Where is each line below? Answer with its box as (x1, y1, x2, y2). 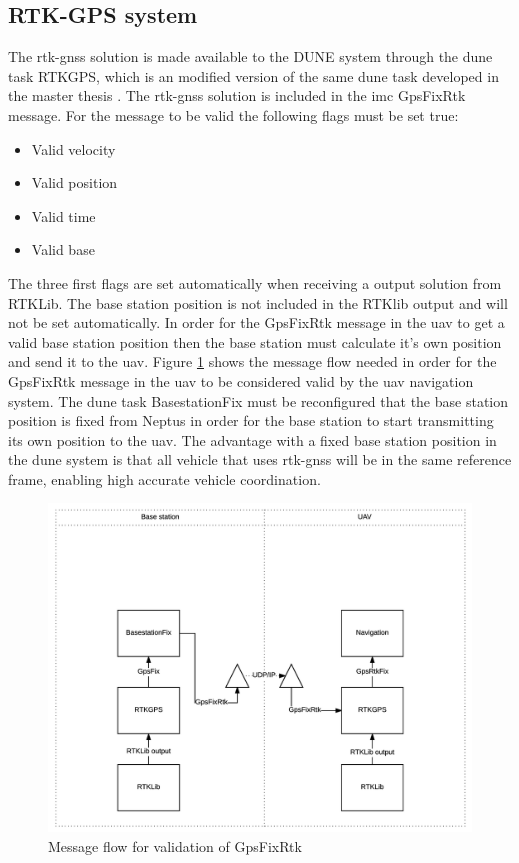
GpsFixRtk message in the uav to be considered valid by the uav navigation (8, 370, 474, 391)
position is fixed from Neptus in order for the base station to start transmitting (8, 410, 494, 431)
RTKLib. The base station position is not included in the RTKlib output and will (8, 292, 508, 313)
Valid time (31, 205, 96, 226)
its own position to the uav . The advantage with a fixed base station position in (8, 429, 497, 450)
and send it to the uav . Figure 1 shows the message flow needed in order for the (8, 351, 497, 372)
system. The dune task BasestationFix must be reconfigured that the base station (8, 390, 509, 411)
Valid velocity (31, 138, 116, 159)
